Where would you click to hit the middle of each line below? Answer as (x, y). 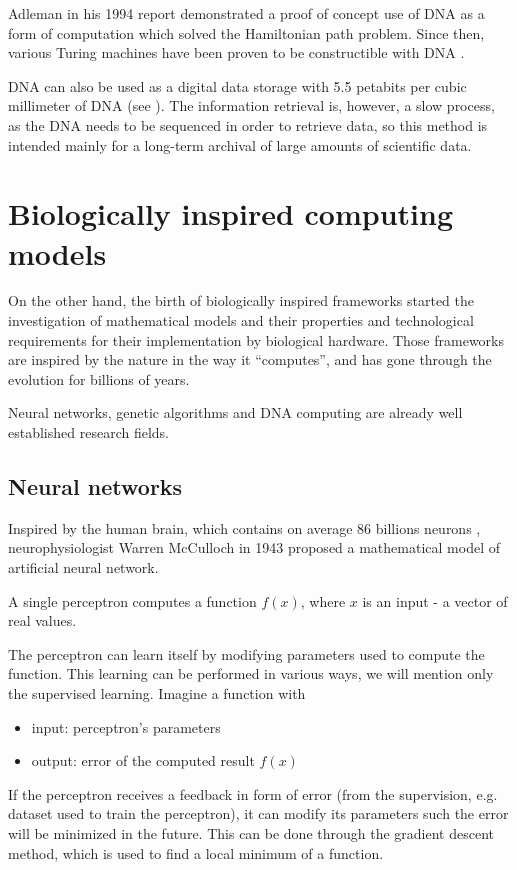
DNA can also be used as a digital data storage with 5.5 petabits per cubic (237, 85)
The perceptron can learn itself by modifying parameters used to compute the (246, 653)
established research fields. (88, 432)
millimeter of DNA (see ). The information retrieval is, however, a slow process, (251, 105)
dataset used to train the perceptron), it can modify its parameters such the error (258, 813)
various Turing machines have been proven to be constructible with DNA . (236, 52)
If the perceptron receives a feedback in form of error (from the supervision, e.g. (253, 793)
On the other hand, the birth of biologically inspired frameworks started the (241, 300)
